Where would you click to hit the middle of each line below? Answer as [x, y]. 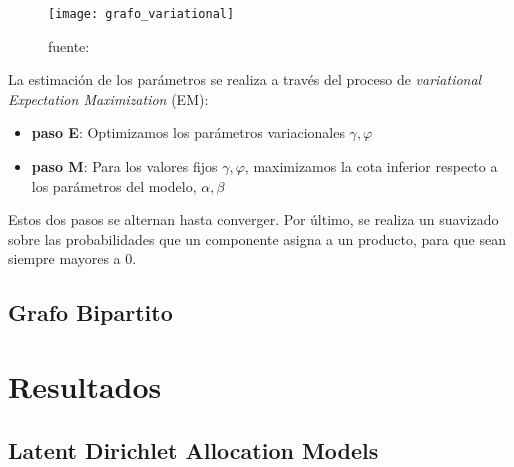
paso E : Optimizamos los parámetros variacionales [188, 132]
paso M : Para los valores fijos [124, 166]
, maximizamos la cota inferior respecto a [371, 166]
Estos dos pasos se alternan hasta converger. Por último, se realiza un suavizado [253, 219]
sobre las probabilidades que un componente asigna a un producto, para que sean [257, 238]
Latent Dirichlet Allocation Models [193, 449]
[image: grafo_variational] [141, 14]
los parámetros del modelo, [114, 185]
